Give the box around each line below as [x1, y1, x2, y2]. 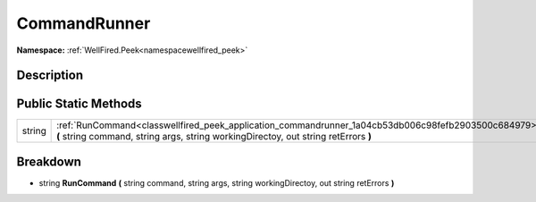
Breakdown [16, 154, 82, 169]
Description [16, 68, 84, 83]
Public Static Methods [16, 97, 142, 112]
